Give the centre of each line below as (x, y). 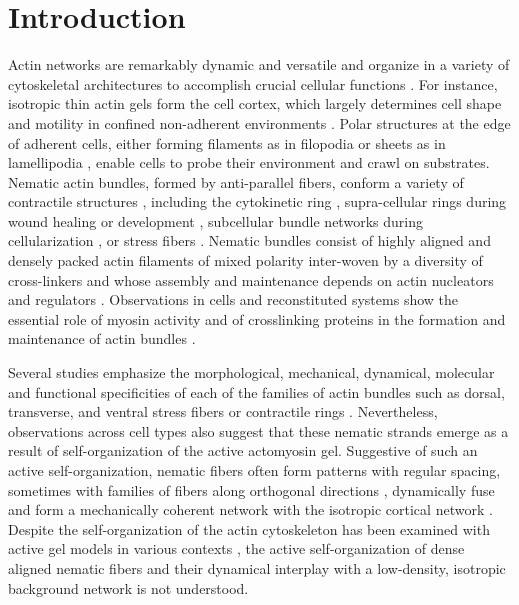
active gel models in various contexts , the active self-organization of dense (236, 548)
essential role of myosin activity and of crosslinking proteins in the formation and (257, 318)
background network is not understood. (128, 587)
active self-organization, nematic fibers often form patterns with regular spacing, (254, 470)
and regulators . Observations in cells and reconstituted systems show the (233, 299)
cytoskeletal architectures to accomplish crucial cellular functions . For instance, (253, 83)
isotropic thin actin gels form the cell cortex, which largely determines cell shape (255, 103)
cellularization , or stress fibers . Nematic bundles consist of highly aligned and (249, 240)
